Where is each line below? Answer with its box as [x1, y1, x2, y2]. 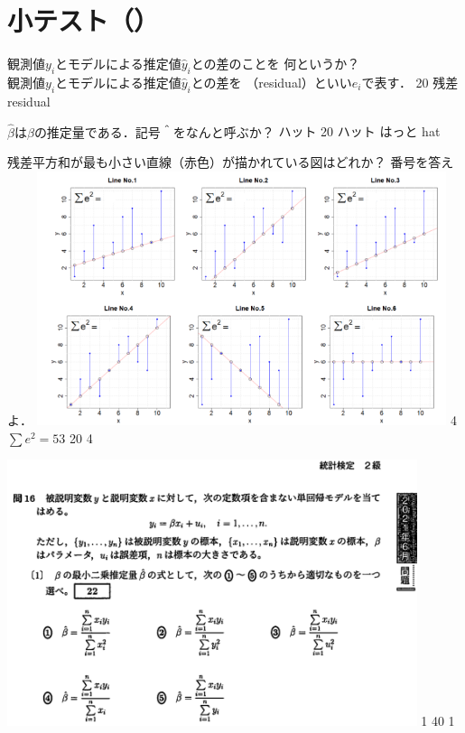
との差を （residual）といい [191, 72, 352, 91]
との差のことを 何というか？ [191, 54, 360, 73]
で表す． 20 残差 [361, 72, 459, 91]
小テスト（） [7, 2, 160, 39]
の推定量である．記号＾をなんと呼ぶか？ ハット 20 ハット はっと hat [33, 122, 441, 141]
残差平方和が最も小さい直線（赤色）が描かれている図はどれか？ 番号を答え [7, 153, 454, 172]
